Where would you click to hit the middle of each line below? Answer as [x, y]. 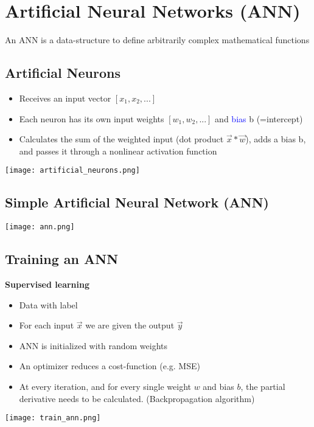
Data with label [48, 304]
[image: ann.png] [40, 227]
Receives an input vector [65, 98]
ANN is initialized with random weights [93, 345]
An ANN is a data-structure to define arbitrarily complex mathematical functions [157, 40]
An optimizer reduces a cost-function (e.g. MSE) [110, 366]
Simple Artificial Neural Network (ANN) [137, 202]
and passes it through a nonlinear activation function [118, 151]
